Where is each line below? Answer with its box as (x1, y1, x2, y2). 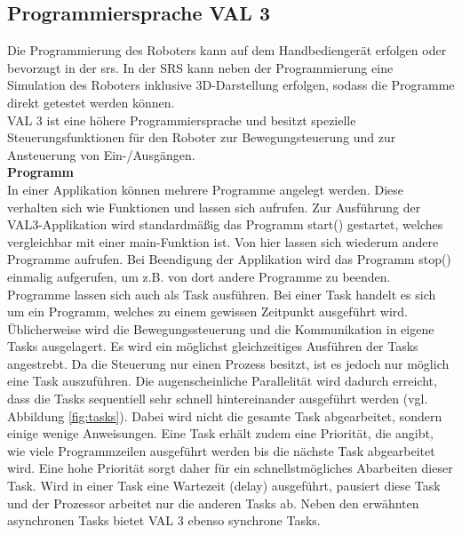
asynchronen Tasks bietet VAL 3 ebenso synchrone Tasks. (7, 511, 321, 530)
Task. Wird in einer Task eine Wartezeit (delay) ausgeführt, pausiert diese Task (7, 476, 441, 495)
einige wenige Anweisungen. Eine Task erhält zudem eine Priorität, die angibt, (7, 424, 434, 443)
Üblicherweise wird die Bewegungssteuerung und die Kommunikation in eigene (7, 319, 434, 338)
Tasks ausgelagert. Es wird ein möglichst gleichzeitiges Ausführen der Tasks (7, 337, 418, 355)
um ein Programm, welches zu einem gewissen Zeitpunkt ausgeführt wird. (7, 302, 408, 321)
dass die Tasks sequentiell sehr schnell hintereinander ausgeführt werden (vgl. (7, 389, 428, 408)
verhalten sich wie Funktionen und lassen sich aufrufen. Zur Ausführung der (7, 197, 421, 216)
